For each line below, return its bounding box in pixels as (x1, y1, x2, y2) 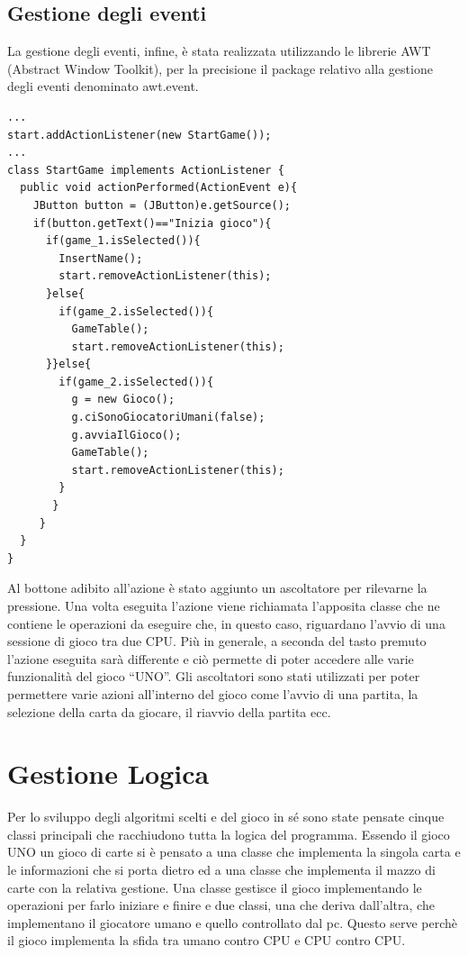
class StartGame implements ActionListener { (7, 163, 284, 177)
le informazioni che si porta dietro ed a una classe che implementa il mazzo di (7, 860, 436, 879)
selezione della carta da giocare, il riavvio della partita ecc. (7, 702, 331, 721)
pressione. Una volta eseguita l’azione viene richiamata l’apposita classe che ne (7, 596, 440, 615)
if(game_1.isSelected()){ (45, 234, 201, 248)
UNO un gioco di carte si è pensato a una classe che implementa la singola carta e (7, 842, 461, 861)
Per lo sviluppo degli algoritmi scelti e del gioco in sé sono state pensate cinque (7, 807, 445, 826)
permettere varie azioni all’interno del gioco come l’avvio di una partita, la (7, 684, 418, 703)
